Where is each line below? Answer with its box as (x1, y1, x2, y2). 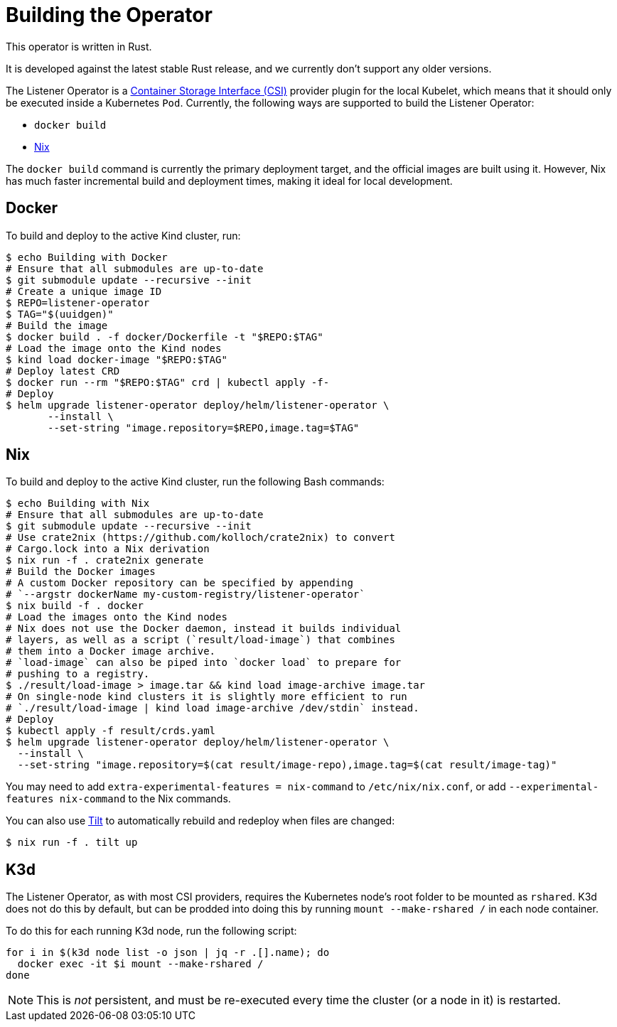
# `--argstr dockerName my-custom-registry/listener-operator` (6, 588, 365, 601)
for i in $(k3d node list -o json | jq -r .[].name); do (6, 947, 330, 959)
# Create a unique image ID (6, 285, 162, 297)
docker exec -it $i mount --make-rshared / (17, 958, 264, 970)
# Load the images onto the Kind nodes (6, 611, 227, 623)
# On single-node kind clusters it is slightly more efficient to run (6, 691, 407, 703)
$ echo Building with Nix (6, 498, 150, 510)
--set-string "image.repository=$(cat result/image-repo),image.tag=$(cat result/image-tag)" (17, 759, 557, 771)
